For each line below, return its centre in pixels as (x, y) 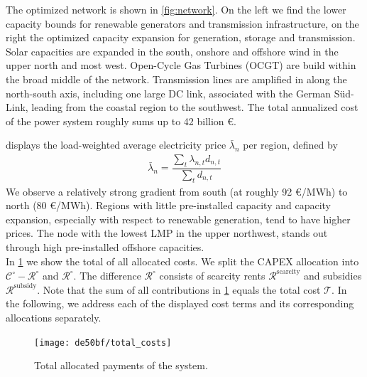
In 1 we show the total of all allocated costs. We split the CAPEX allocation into (182, 261)
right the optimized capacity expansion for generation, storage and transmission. (181, 37)
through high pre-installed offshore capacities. (105, 246)
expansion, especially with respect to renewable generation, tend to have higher (178, 219)
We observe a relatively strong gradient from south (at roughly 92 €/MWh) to (177, 191)
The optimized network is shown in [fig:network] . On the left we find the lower (176, 9)
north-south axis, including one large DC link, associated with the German (169, 93)
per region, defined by (290, 145)
